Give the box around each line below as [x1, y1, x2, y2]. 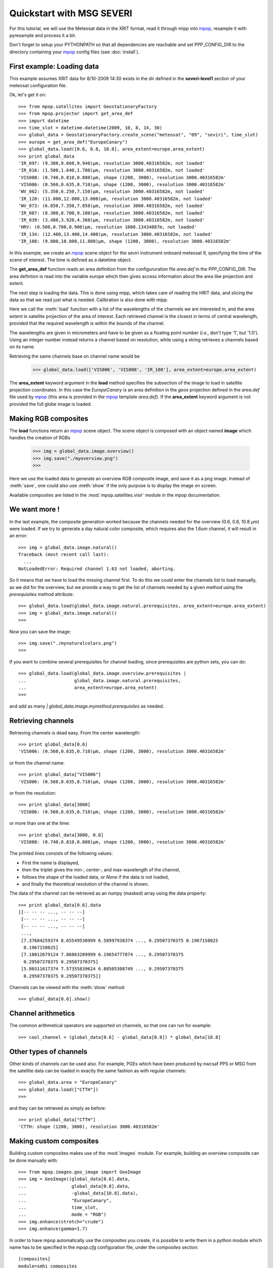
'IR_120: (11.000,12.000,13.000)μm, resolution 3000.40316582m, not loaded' [18, 196, 213, 201]
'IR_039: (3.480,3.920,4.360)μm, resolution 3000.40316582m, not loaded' [18, 217, 205, 223]
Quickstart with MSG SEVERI [9, 8, 132, 19]
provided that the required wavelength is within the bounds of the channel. [9, 320, 165, 327]
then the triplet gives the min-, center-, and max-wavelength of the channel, [22, 867, 180, 873]
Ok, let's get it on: [9, 92, 47, 98]
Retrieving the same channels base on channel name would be [9, 353, 140, 359]
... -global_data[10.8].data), [18, 1190, 139, 1196]
